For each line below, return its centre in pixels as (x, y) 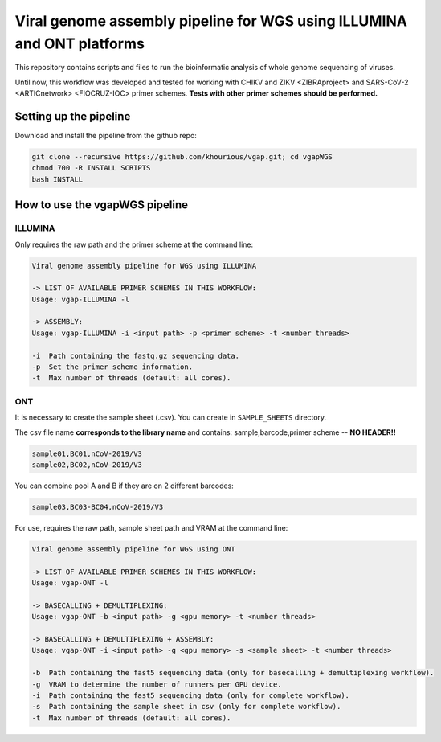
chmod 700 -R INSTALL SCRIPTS (91, 168)
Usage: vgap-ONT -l (70, 583)
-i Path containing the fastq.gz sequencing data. (136, 355)
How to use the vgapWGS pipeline (102, 205)
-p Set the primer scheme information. (112, 367)
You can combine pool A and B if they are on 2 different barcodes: (125, 486)
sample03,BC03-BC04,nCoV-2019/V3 (98, 507)
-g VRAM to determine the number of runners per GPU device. (157, 684)
